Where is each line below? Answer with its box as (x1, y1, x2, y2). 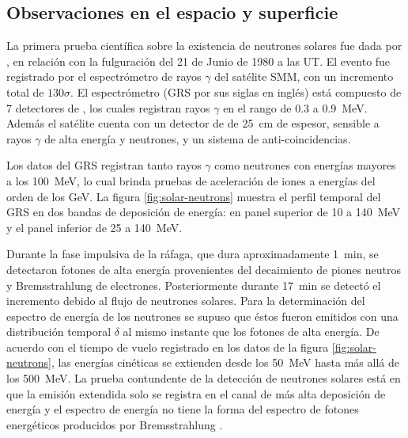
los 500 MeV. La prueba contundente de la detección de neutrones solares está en (6, 370, 401, 387)
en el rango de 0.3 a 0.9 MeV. (223, 99, 368, 116)
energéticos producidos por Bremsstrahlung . (6, 416, 223, 432)
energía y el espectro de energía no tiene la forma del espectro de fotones (6, 401, 359, 417)
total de (6, 83, 44, 100)
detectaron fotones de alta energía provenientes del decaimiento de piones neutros (6, 261, 401, 277)
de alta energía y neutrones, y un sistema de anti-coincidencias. (44, 130, 351, 147)
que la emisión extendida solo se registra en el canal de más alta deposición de (6, 385, 386, 402)
